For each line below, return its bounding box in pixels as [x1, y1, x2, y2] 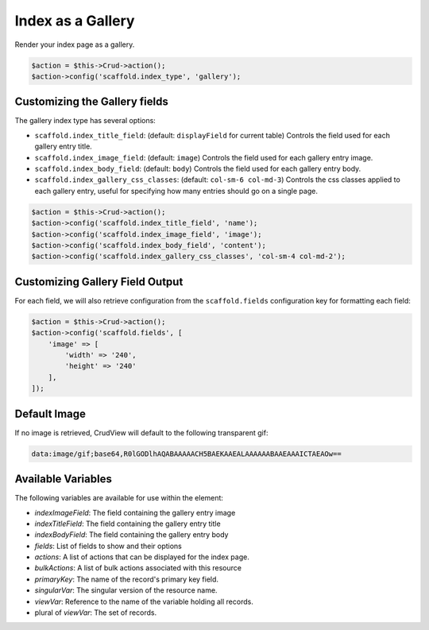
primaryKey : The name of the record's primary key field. [34, 574, 218, 584]
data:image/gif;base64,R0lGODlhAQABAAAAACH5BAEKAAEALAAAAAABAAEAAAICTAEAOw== [31, 449, 342, 458]
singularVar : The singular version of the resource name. [34, 586, 218, 595]
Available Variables [14, 473, 113, 486]
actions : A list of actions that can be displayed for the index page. [34, 552, 249, 562]
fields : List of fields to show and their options [34, 541, 183, 551]
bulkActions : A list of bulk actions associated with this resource [34, 563, 242, 573]
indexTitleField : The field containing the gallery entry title [34, 519, 222, 528]
